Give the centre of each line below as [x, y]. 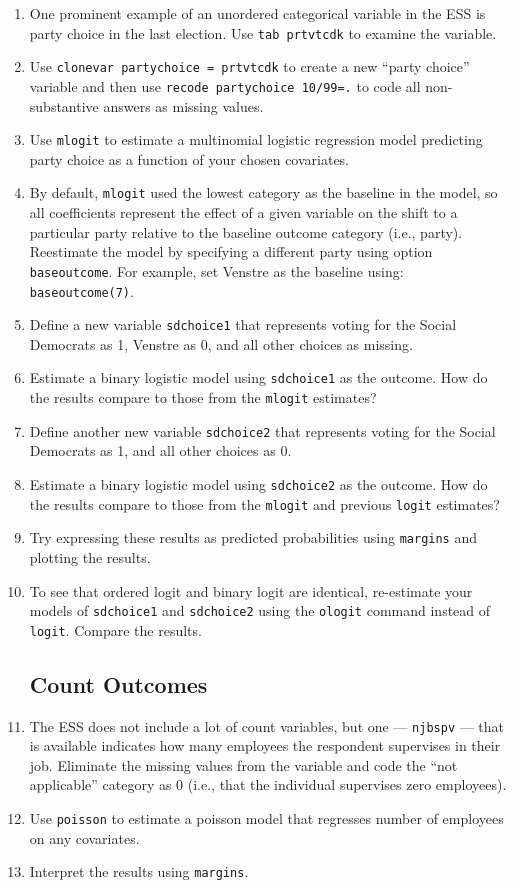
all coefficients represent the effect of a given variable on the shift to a [243, 212]
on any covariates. [84, 837]
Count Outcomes [118, 683]
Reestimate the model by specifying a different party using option [231, 251]
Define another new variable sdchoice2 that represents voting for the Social [262, 430]
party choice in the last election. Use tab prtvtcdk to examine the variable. [263, 32]
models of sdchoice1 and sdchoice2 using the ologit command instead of [260, 610]
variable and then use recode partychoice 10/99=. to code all [225, 85]
